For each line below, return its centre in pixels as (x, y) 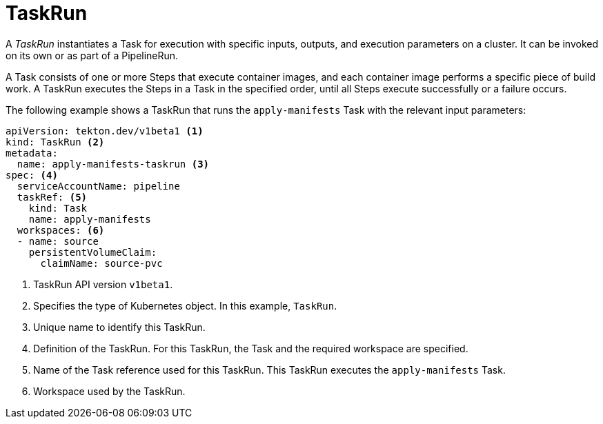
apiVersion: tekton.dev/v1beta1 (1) (105, 131)
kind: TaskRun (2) (55, 142)
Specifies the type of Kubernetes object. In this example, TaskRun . (185, 305)
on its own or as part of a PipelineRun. (92, 55)
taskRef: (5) (52, 197)
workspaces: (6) (61, 230)
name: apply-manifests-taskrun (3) (113, 164)
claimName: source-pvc (101, 263)
